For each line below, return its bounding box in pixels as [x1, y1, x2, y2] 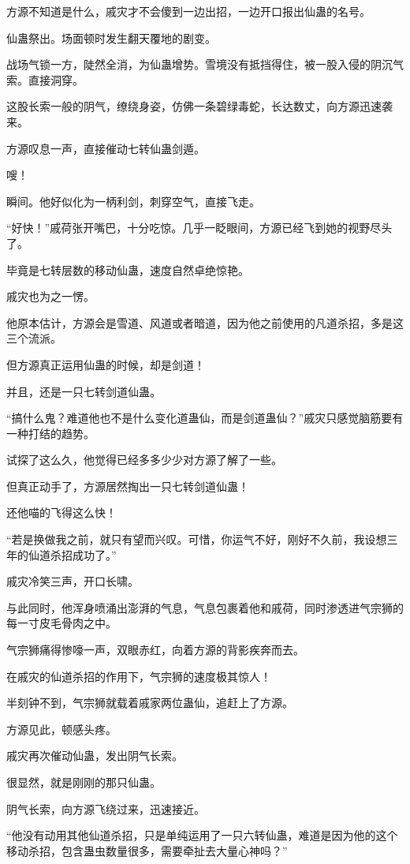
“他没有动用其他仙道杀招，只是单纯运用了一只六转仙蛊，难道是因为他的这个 [6, 827, 398, 843]
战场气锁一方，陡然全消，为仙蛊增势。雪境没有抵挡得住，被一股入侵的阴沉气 [6, 56, 404, 73]
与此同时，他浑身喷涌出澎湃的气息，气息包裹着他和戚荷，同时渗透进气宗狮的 [6, 599, 404, 615]
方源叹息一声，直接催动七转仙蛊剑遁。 [6, 140, 205, 156]
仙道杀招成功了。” [28, 546, 117, 563]
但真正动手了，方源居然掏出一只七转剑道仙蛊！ [6, 477, 249, 494]
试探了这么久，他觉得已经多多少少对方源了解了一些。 [6, 451, 282, 468]
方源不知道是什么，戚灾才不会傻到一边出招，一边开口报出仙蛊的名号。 [6, 3, 371, 19]
